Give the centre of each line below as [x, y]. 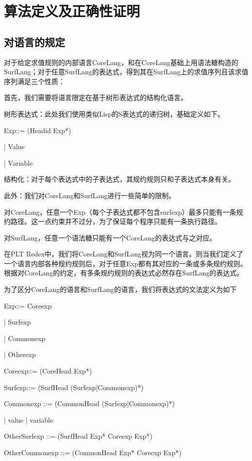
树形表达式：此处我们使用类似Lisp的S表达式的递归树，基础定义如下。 [114, 113]
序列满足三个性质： [34, 81]
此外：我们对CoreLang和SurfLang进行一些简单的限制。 [90, 195]
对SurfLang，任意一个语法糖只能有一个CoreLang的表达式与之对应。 [110, 237]
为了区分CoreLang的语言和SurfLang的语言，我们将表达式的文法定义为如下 [120, 289]
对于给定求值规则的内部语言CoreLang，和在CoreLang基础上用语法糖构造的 [121, 62]
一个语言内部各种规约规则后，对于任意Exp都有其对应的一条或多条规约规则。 [126, 263]
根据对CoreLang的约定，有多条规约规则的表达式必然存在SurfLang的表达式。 [124, 273]
